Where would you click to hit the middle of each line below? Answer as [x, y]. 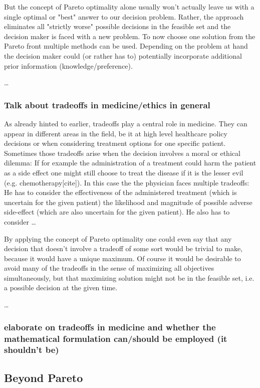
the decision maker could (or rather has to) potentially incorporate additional [123, 55]
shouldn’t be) [32, 350]
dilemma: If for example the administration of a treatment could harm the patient [130, 163]
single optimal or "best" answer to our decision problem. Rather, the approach [124, 16]
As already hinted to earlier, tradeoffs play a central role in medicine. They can [126, 123]
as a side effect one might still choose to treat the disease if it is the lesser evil [124, 172]
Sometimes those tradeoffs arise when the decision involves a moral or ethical [122, 153]
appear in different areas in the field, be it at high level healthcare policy [116, 133]
